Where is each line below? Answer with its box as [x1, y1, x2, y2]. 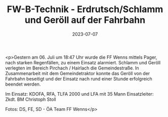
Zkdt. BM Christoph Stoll [5, 96, 57, 102]
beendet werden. [5, 81, 41, 87]
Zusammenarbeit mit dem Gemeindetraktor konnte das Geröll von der [5, 70, 150, 76]
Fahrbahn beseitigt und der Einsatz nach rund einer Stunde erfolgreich [5, 75, 153, 82]
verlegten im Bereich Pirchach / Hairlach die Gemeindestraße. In [5, 65, 139, 71]
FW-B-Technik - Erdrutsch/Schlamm [7, 4, 163, 15]
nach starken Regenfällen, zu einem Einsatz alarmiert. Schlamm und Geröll [5, 59, 161, 65]
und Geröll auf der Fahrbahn [24, 14, 146, 26]
